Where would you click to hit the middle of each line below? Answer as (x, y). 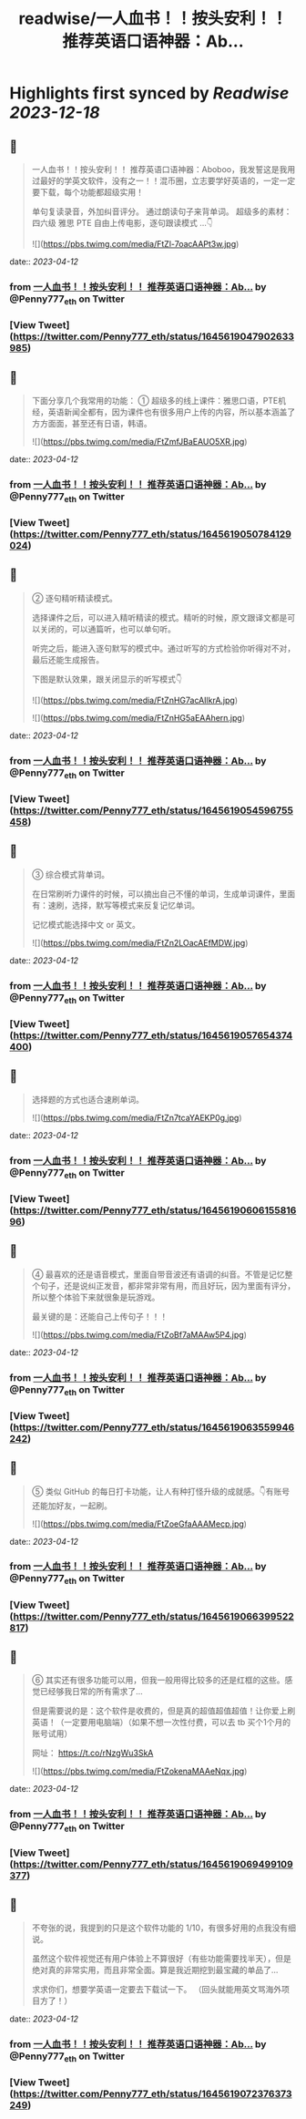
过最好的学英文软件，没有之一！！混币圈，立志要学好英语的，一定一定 (163, 180)
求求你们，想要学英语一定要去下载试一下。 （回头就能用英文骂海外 (157, 1990)
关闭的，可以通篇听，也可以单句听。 (107, 629)
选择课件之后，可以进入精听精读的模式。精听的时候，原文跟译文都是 (159, 617)
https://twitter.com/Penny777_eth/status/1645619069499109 (153, 1864)
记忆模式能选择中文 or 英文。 (86, 924)
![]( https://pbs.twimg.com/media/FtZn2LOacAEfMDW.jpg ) (140, 942)
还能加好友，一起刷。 (71, 1506)
